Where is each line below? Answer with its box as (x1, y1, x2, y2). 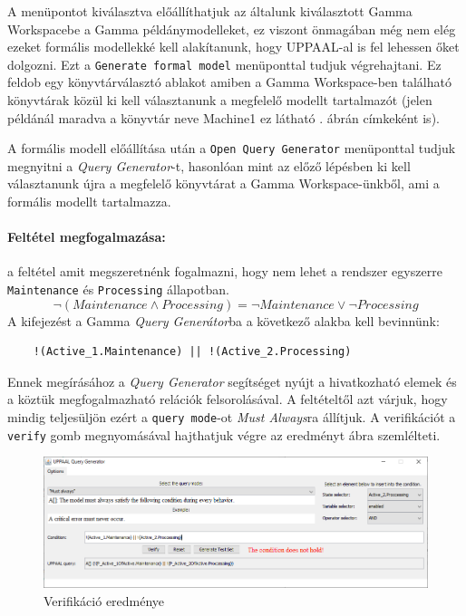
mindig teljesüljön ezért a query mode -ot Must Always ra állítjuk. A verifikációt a (7, 408, 456, 427)
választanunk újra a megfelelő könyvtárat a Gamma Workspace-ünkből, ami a (7, 174, 440, 193)
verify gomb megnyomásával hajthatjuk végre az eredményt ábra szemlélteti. (7, 425, 441, 444)
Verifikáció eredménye (44, 591, 165, 610)
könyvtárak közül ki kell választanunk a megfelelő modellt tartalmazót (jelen (7, 91, 432, 110)
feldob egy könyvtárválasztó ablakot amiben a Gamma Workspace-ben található (7, 72, 451, 91)
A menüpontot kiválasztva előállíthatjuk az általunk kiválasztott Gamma (7, 2, 413, 20)
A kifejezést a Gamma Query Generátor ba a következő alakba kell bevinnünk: (7, 311, 440, 330)
